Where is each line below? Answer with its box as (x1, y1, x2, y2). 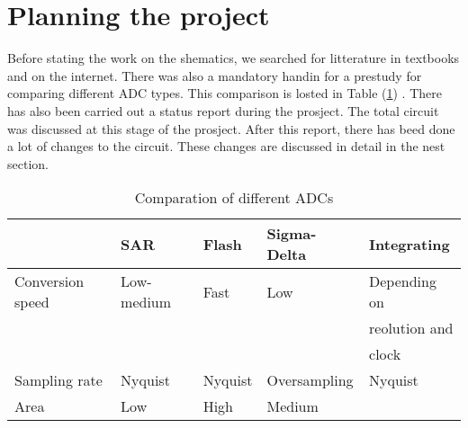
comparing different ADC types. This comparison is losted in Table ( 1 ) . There (7, 84, 442, 103)
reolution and (369, 317, 454, 339)
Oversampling (266, 370, 354, 391)
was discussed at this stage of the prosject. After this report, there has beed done (7, 119, 455, 138)
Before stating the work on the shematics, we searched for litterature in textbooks (7, 49, 460, 67)
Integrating (369, 233, 450, 254)
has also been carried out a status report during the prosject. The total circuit (7, 101, 439, 120)
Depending (369, 271, 436, 292)
